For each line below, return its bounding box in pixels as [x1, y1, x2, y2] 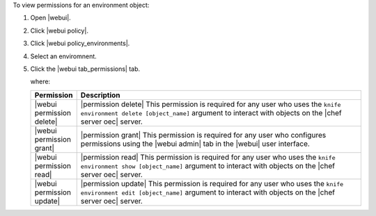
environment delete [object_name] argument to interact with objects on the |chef [80, 108, 343, 117]
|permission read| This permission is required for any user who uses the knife [80, 152, 336, 162]
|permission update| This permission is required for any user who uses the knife [80, 178, 344, 188]
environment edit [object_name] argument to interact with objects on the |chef [80, 188, 336, 197]
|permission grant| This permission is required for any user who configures [80, 130, 327, 140]
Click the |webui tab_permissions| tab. [30, 65, 141, 73]
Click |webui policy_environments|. [30, 39, 130, 48]
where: [30, 77, 51, 86]
